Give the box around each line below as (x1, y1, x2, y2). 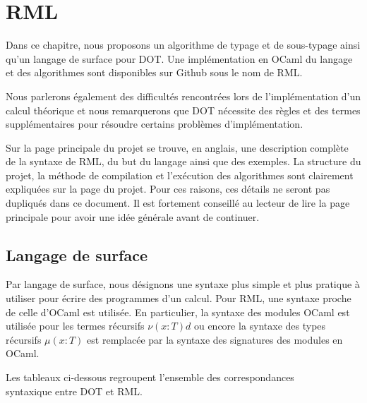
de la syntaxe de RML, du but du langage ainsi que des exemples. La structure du (6, 154, 361, 169)
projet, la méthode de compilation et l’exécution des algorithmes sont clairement (6, 167, 354, 182)
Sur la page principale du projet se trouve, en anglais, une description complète (6, 140, 349, 155)
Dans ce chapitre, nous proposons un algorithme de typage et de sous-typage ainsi (6, 37, 361, 52)
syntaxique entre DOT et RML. (6, 383, 143, 398)
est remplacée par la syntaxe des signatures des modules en (87, 332, 343, 347)
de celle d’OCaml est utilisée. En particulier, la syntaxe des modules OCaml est (6, 304, 350, 319)
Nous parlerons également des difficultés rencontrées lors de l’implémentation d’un (6, 88, 361, 103)
